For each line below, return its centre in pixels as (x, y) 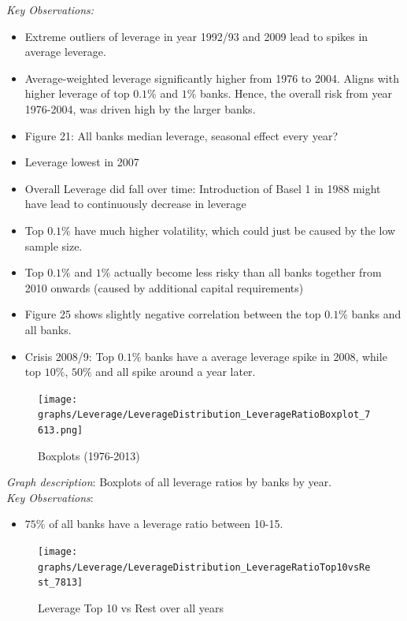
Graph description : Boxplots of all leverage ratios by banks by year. (169, 482)
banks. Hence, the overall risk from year (296, 93)
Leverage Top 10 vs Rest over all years (131, 608)
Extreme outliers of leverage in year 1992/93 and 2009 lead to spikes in (196, 36)
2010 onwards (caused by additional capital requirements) (164, 287)
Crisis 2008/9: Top (70, 356)
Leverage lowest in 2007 (82, 162)
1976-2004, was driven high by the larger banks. (140, 108)
